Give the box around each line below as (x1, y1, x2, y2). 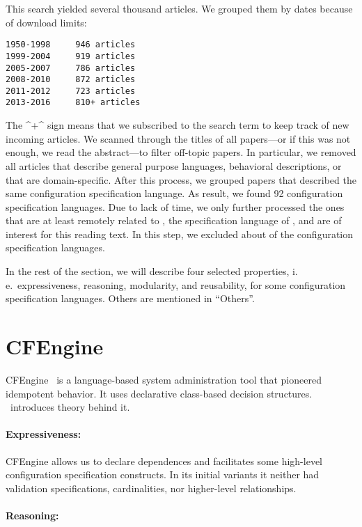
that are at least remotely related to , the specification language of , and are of (6, 213, 342, 228)
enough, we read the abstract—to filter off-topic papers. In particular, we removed (6, 145, 356, 159)
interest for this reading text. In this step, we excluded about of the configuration (6, 226, 354, 241)
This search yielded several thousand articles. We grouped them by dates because (6, 1, 353, 15)
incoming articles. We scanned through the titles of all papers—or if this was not (6, 131, 351, 145)
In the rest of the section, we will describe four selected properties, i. (6, 264, 298, 278)
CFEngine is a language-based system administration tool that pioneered (6, 372, 322, 386)
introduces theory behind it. (10, 400, 130, 414)
